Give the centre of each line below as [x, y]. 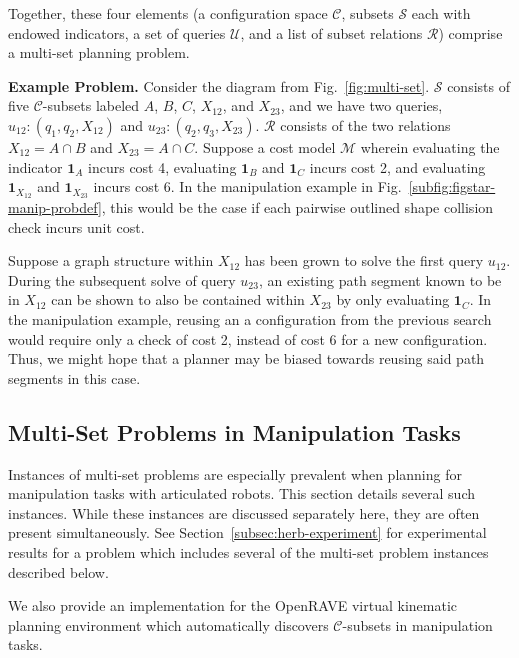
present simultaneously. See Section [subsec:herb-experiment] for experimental [247, 532]
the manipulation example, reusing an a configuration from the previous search [250, 318]
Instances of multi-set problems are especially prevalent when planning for [235, 473]
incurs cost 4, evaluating [162, 166]
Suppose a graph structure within [111, 260]
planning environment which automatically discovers [168, 624]
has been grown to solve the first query [364, 260]
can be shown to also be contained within [178, 299]
